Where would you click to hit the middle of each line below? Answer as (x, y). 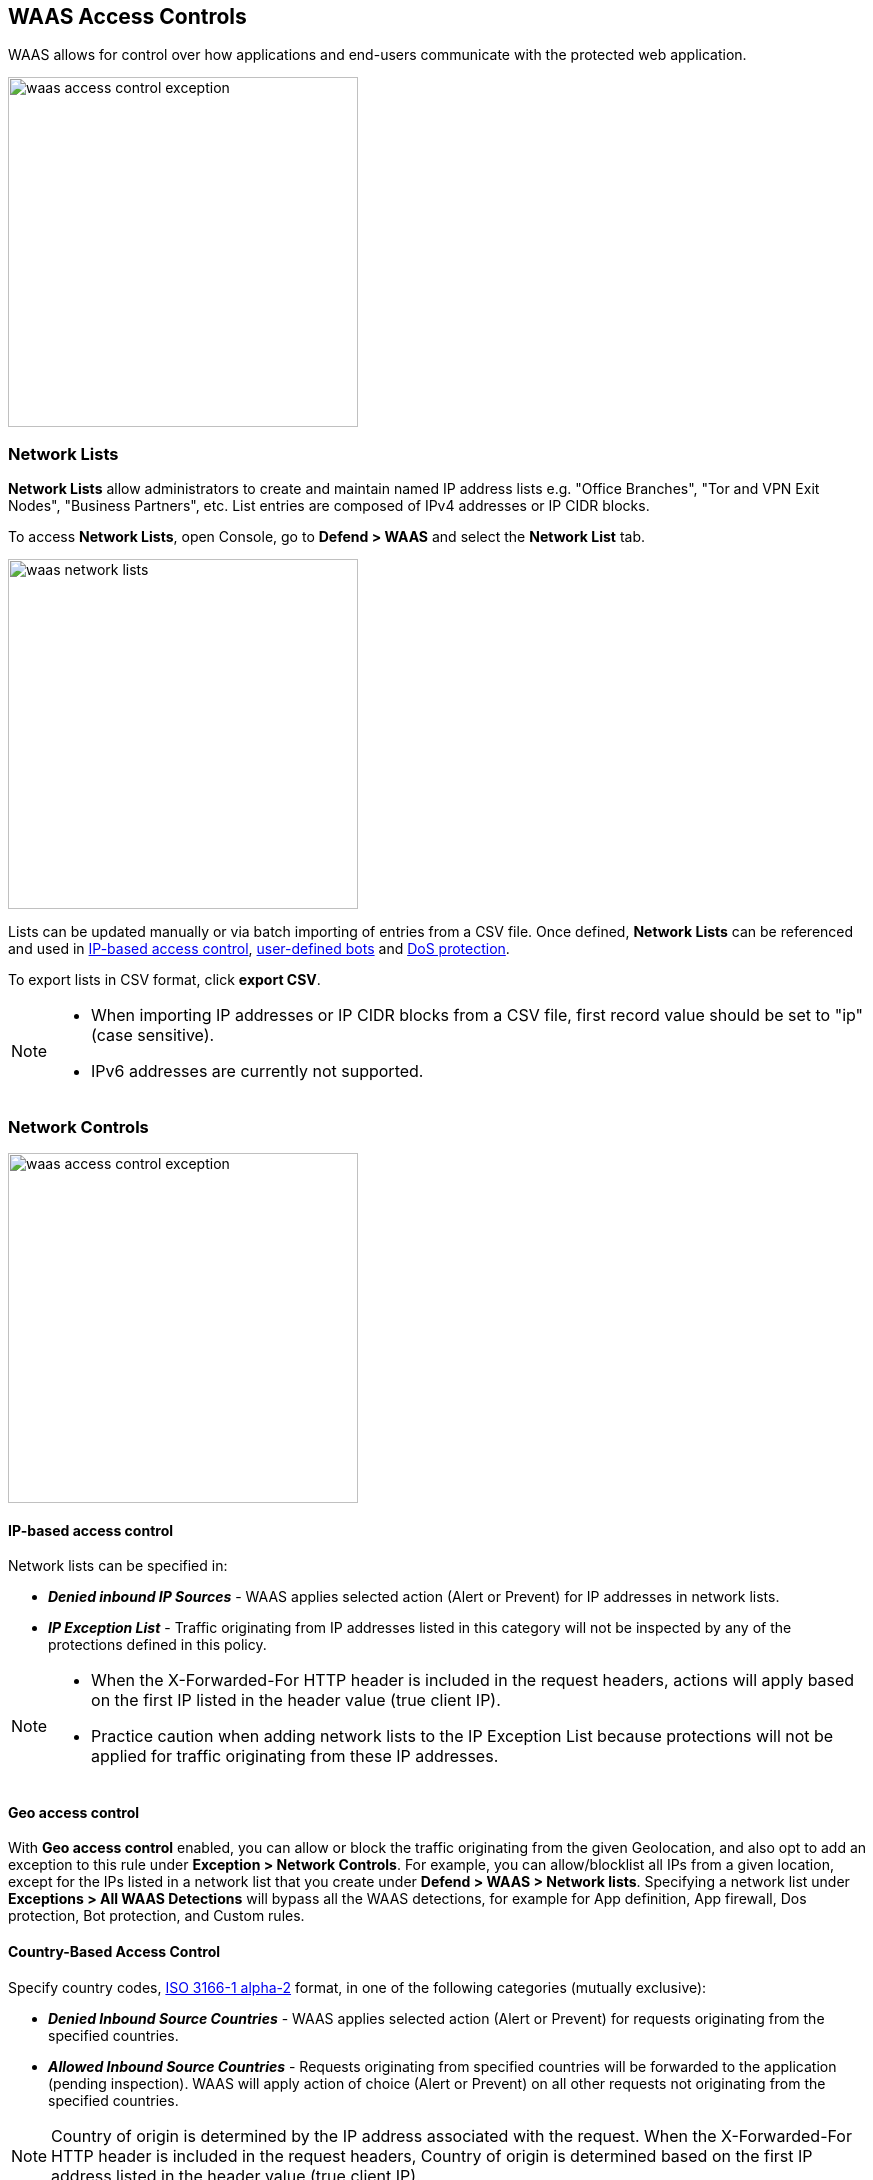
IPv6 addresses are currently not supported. (257, 1071)
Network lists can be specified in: (118, 1566)
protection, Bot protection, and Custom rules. (156, 1916)
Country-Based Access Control (114, 1951)
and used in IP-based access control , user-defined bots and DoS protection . (259, 949)
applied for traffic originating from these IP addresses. (295, 1756)
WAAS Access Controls (127, 16)
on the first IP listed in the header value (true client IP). (296, 1700)
